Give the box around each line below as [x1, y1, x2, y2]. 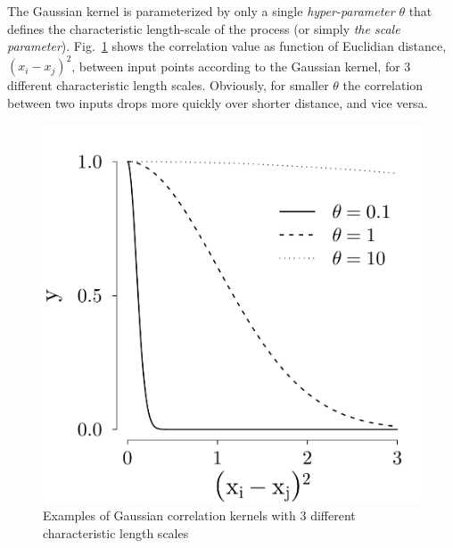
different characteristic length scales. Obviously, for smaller [7, 76, 329, 95]
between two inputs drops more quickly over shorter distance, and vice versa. [7, 93, 428, 112]
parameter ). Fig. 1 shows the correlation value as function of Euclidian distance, [7, 37, 447, 55]
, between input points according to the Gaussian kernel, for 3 [71, 56, 411, 75]
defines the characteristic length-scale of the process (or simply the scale [7, 19, 400, 37]
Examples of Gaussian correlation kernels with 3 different [43, 506, 356, 525]
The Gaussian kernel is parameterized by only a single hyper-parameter [7, 2, 395, 20]
